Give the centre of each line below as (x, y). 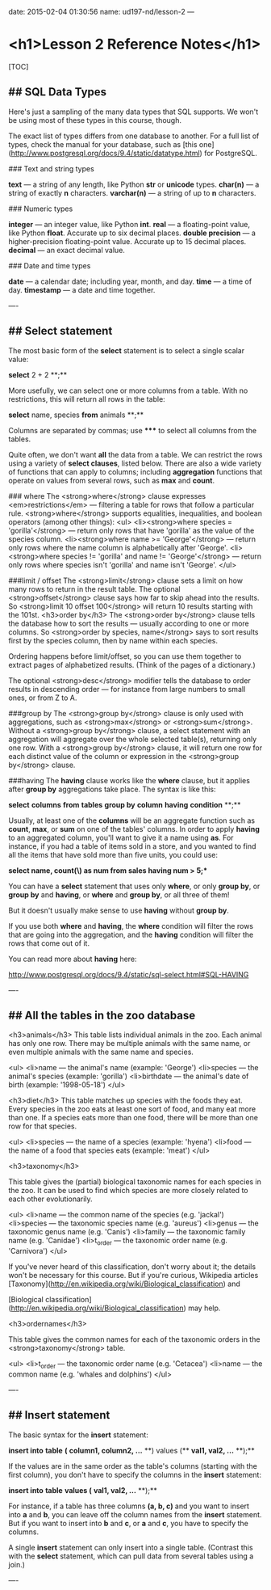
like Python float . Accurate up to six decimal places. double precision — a (132, 233)
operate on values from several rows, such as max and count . (112, 480)
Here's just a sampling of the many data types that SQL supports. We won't (133, 112)
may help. (204, 1308)
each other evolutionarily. (50, 1199)
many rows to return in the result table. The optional (94, 588)
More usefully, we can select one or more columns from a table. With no (128, 390)
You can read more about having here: (73, 959)
